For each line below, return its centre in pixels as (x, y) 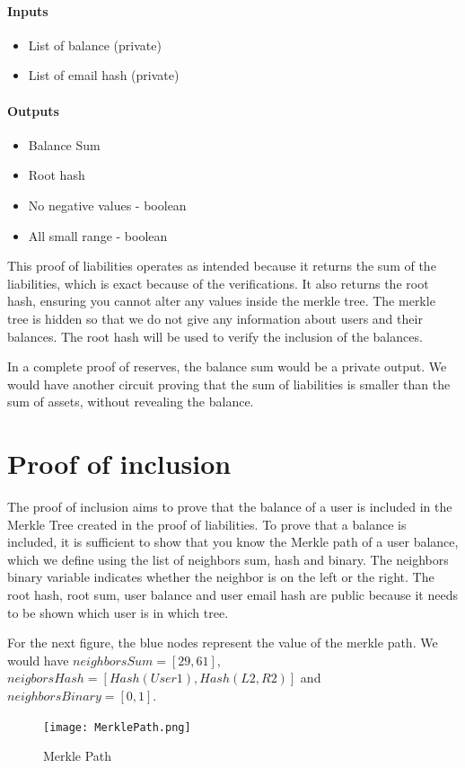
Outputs (33, 110)
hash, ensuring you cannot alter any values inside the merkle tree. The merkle (221, 301)
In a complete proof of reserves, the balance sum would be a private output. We (227, 366)
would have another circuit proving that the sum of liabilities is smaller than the (229, 384)
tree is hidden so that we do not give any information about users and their (215, 318)
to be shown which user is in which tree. (118, 612)
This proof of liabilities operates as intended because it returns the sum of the (222, 266)
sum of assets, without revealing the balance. (131, 402)
